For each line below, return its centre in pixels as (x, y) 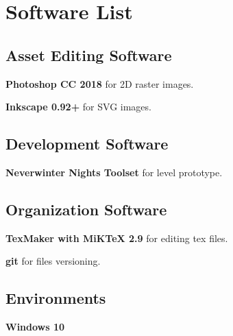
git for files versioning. (53, 261)
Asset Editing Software (89, 55)
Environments (56, 298)
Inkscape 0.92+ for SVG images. (78, 107)
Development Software (87, 144)
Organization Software (86, 209)
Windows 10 (35, 327)
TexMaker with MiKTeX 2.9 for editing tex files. (117, 238)
